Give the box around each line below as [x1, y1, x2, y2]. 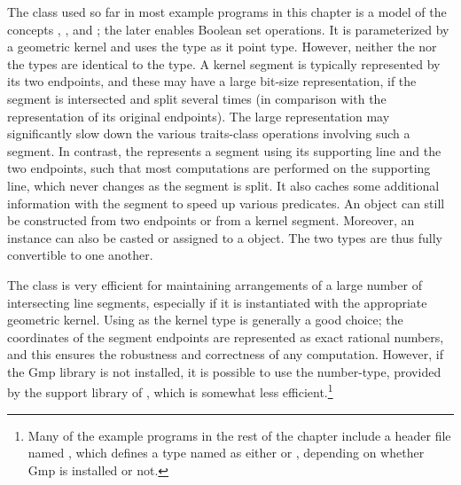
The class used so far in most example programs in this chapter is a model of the [7, 3, 447, 20]
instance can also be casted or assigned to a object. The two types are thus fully [7, 228, 442, 246]
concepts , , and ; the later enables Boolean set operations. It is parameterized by [7, 20, 449, 38]
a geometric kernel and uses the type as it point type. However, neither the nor [7, 37, 437, 56]
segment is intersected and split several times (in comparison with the [7, 89, 387, 107]
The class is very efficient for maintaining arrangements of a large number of [7, 275, 422, 293]
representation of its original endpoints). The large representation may [7, 106, 390, 125]
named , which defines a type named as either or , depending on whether [27, 443, 425, 462]
